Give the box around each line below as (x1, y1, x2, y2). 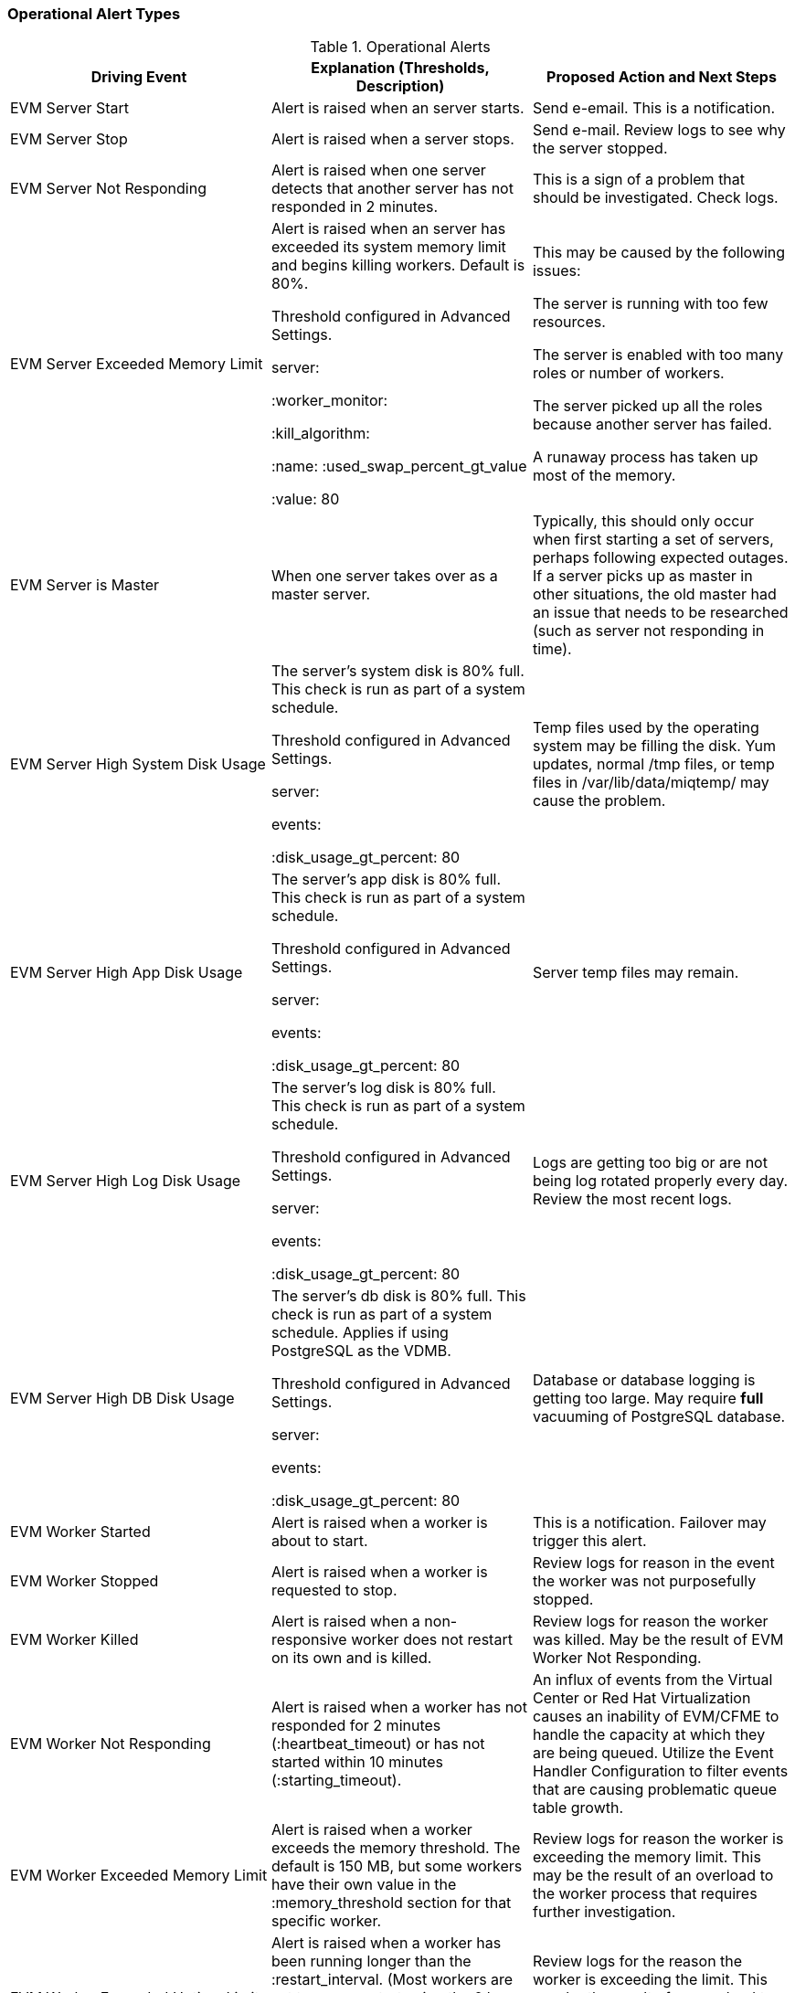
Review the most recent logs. (532, 1190, 732, 1209)
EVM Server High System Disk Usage (10, 755, 266, 774)
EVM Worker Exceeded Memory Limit (10, 1866, 268, 1885)
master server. (270, 585, 371, 604)
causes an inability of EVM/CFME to (532, 1707, 779, 1726)
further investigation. (532, 1903, 676, 1922)
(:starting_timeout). (270, 1771, 402, 1790)
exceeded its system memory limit (270, 238, 506, 257)
